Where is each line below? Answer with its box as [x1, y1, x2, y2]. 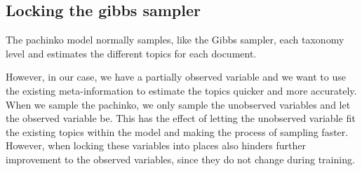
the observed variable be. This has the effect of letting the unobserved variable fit [6, 111, 356, 125]
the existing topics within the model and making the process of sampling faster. [6, 124, 349, 139]
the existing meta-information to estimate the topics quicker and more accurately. [6, 83, 357, 97]
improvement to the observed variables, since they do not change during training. [6, 151, 355, 166]
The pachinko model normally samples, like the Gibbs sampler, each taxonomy [6, 32, 344, 47]
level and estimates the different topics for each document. [6, 46, 257, 60]
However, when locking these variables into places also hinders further [6, 138, 306, 153]
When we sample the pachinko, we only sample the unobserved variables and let [6, 97, 351, 111]
